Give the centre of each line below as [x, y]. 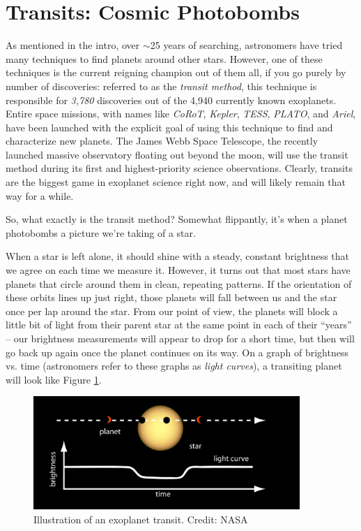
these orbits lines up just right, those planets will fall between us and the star [171, 297]
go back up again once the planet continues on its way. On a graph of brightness [177, 352]
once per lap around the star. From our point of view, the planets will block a [172, 311]
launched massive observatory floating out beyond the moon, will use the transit [177, 154]
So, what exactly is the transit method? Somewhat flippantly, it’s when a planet [177, 219]
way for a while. [40, 195]
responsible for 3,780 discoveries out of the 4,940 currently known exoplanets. [171, 100]
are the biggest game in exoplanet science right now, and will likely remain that [176, 182]
